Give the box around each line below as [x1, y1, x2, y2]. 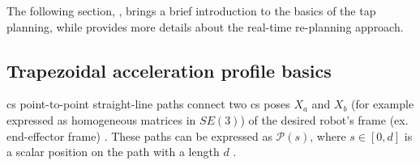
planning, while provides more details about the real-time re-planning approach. [6, 18, 404, 35]
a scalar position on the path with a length [6, 143, 220, 160]
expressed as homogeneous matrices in [6, 111, 196, 128]
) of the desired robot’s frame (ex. [240, 111, 409, 128]
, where [310, 127, 346, 144]
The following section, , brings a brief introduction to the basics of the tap [6, 2, 376, 19]
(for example [351, 95, 414, 112]
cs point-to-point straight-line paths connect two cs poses [6, 95, 290, 112]
